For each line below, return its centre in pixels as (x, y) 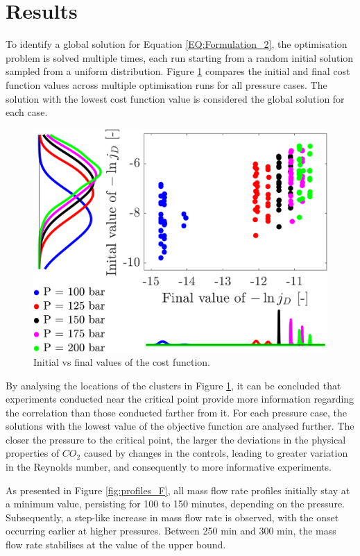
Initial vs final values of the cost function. (122, 361)
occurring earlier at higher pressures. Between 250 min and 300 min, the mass (171, 531)
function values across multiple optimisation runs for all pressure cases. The (166, 84)
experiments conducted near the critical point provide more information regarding (180, 399)
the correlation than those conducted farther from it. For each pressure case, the (176, 412)
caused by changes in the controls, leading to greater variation (216, 453)
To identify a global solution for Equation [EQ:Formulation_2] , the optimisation (177, 44)
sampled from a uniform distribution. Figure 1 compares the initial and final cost (178, 71)
